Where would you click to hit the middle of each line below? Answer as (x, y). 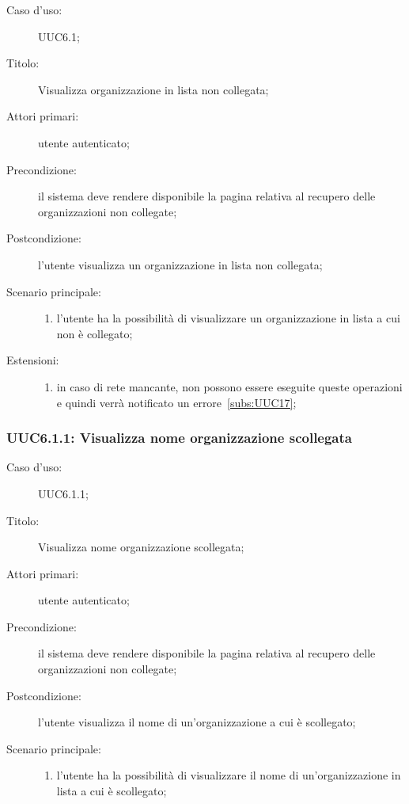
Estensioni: (33, 360)
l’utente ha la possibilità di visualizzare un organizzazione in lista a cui (228, 318)
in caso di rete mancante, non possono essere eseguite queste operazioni (229, 386)
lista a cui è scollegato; (112, 791)
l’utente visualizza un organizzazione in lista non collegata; (180, 264)
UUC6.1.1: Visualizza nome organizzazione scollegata (179, 438)
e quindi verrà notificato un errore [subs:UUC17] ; (176, 402)
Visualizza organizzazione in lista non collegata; (153, 89)
